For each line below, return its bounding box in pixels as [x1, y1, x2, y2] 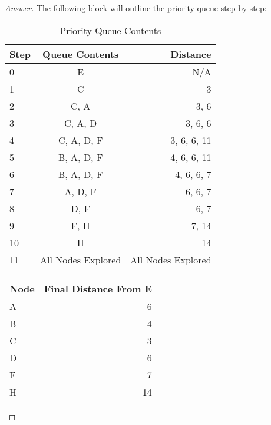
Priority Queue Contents [60, 23, 161, 37]
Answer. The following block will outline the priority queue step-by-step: [5, 2, 267, 14]
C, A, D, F [58, 133, 103, 147]
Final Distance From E [44, 281, 152, 295]
